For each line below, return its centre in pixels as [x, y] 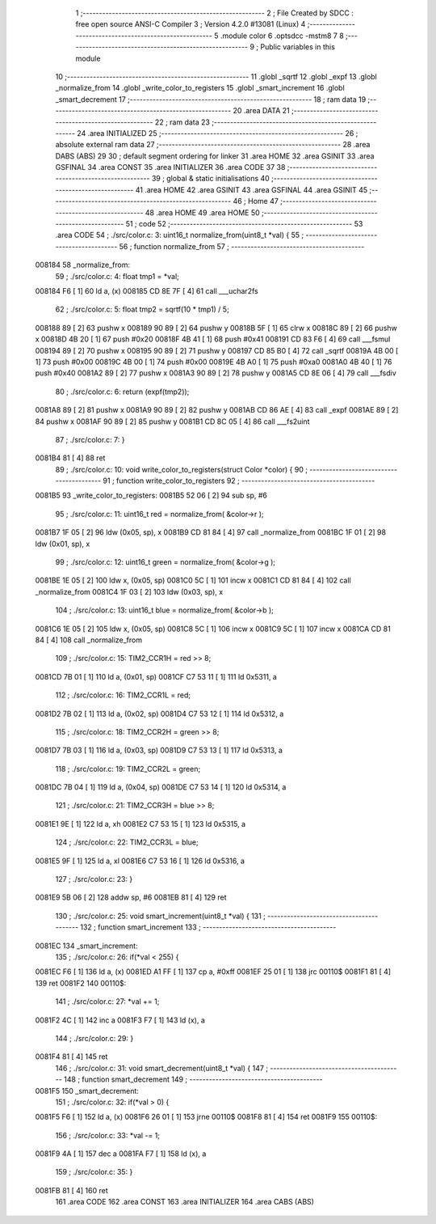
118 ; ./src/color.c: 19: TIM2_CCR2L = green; [128, 769]
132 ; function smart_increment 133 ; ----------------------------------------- [208, 927]
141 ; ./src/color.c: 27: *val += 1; [107, 1002]
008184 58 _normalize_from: [83, 265]
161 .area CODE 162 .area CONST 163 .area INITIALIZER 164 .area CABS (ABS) [185, 1202]
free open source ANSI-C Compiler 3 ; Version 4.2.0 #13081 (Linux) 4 [191, 24]
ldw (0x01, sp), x [63, 544]
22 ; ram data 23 [182, 122]
